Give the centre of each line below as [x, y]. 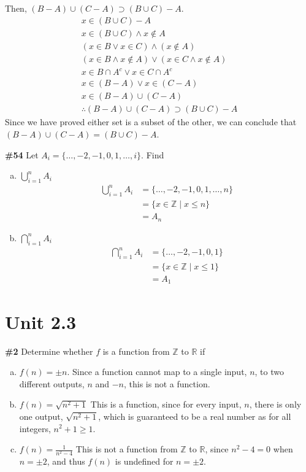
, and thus [66, 461]
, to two [269, 372]
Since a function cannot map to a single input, [160, 372]
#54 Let [22, 154]
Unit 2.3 [40, 321]
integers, [35, 428]
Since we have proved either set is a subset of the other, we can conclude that [151, 122]
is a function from [136, 351]
